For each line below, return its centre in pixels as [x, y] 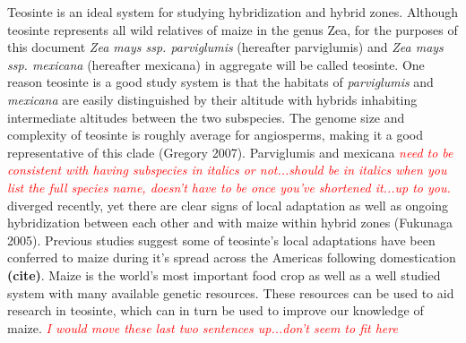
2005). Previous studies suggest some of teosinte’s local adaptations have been [221, 240]
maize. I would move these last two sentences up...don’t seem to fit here [203, 327]
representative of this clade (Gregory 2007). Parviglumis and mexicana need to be [230, 152]
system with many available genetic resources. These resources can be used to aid [231, 292]
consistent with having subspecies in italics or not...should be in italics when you [227, 170]
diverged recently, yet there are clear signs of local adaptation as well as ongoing [228, 205]
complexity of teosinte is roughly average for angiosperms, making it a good [216, 135]
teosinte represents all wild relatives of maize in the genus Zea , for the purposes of [233, 29]
